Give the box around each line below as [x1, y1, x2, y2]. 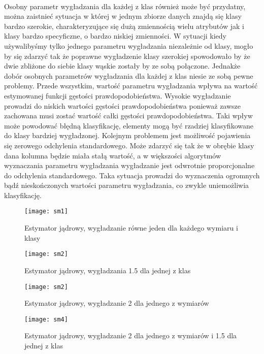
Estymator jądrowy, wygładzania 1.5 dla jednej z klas [24, 265, 191, 275]
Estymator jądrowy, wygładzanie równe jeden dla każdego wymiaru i [24, 222, 238, 233]
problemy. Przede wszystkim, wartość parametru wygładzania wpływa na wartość [4, 80, 258, 91]
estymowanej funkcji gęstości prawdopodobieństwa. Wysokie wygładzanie [4, 90, 231, 101]
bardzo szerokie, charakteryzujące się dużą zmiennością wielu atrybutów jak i [4, 20, 244, 31]
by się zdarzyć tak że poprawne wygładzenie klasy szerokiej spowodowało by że [4, 50, 250, 61]
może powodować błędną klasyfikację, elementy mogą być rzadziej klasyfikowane [4, 120, 253, 131]
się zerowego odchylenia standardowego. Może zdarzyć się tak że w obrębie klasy [4, 140, 254, 150]
